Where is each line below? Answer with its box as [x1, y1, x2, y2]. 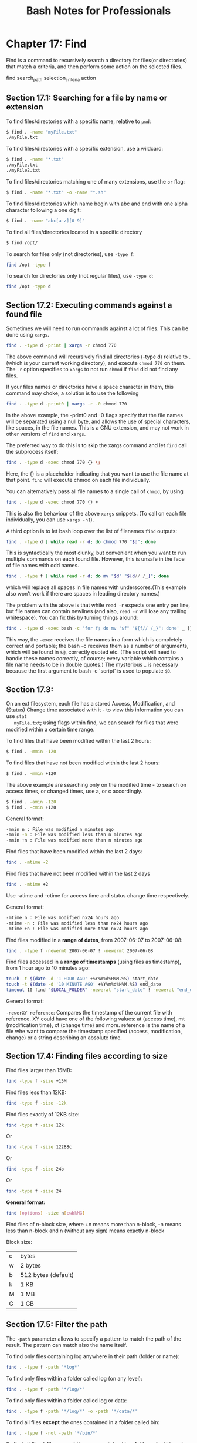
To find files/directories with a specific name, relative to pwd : [6, 118, 151, 125]
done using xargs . [6, 331, 50, 338]
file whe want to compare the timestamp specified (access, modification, [6, 1028, 182, 1035]
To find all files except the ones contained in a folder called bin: [6, 1419, 160, 1426]
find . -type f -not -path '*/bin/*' [6, 1430, 98, 1437]
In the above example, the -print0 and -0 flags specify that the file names [6, 411, 184, 418]
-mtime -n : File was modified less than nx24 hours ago [6, 920, 148, 926]
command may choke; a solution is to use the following [6, 390, 139, 397]
